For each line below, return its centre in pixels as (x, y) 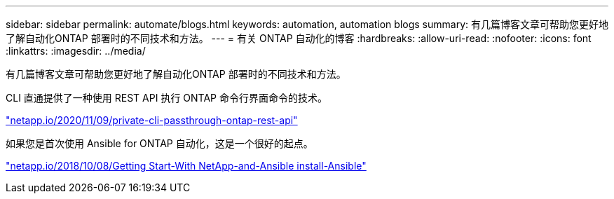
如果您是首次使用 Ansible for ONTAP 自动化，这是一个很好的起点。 (159, 143)
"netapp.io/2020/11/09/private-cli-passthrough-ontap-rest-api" (152, 120)
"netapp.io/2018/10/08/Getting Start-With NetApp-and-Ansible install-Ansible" (186, 166)
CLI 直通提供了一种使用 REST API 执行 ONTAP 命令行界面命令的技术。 (166, 98)
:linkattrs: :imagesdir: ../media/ (76, 51)
